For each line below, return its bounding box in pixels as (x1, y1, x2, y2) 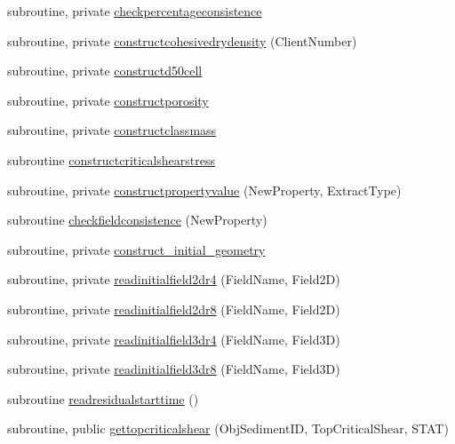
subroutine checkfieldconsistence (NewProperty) (7, 210, 267, 229)
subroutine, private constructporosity (7, 91, 209, 109)
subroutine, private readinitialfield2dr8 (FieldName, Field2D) (7, 299, 340, 318)
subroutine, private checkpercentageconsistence (7, 2, 262, 20)
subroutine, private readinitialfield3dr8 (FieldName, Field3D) (7, 360, 340, 378)
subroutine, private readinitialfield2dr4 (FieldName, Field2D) (7, 270, 340, 289)
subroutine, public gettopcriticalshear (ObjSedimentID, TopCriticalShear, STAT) (7, 419, 449, 438)
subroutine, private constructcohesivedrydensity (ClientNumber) (7, 31, 357, 50)
